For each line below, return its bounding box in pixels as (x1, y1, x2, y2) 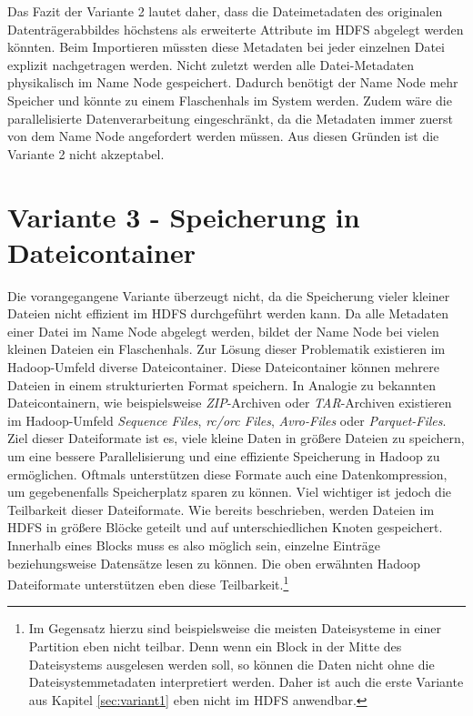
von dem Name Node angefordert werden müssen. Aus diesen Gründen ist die (7, 126, 439, 146)
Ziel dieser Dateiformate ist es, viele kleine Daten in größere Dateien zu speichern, (7, 429, 465, 448)
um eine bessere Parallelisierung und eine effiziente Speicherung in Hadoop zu (7, 447, 440, 465)
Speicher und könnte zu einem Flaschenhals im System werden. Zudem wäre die (7, 90, 452, 109)
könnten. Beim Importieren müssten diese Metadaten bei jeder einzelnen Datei (7, 37, 445, 56)
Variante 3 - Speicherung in (7, 197, 360, 235)
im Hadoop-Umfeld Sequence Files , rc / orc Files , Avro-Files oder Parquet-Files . (7, 410, 447, 429)
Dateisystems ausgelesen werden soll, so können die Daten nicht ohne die (28, 654, 435, 673)
